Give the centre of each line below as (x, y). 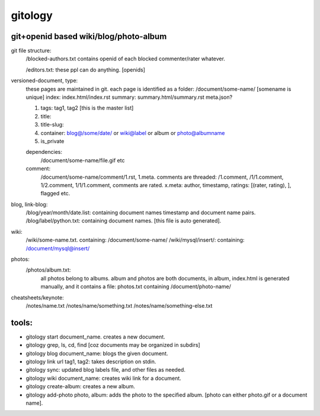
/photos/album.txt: (48, 270)
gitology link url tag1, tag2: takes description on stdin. (91, 362)
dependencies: (44, 152)
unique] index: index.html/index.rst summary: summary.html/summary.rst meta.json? (129, 97)
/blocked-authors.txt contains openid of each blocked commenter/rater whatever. (125, 59)
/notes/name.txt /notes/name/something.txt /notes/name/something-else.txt (119, 306)
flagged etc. (55, 194)
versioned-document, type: (44, 80)
